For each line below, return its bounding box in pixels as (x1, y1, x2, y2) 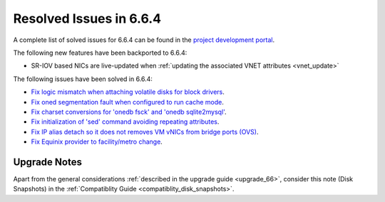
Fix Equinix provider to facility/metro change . (31, 137, 163, 146)
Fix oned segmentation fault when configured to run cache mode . (31, 97, 224, 106)
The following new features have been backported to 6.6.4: (13, 48, 188, 57)
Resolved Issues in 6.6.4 (13, 11, 162, 26)
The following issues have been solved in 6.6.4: (13, 75, 153, 83)
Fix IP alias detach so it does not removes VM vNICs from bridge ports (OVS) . (31, 127, 259, 136)
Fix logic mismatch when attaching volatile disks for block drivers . (31, 87, 225, 96)
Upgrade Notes (13, 156, 82, 168)
